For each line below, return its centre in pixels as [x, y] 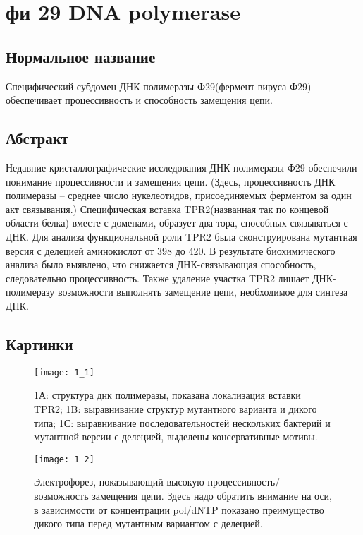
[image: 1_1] [64, 372]
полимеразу [30, 292]
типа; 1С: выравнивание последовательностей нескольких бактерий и [182, 422]
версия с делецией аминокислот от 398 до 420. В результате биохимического [171, 250]
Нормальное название [81, 56]
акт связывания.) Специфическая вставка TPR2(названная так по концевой [167, 209]
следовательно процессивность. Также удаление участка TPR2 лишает [158, 278]
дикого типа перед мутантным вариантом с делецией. [148, 523]
